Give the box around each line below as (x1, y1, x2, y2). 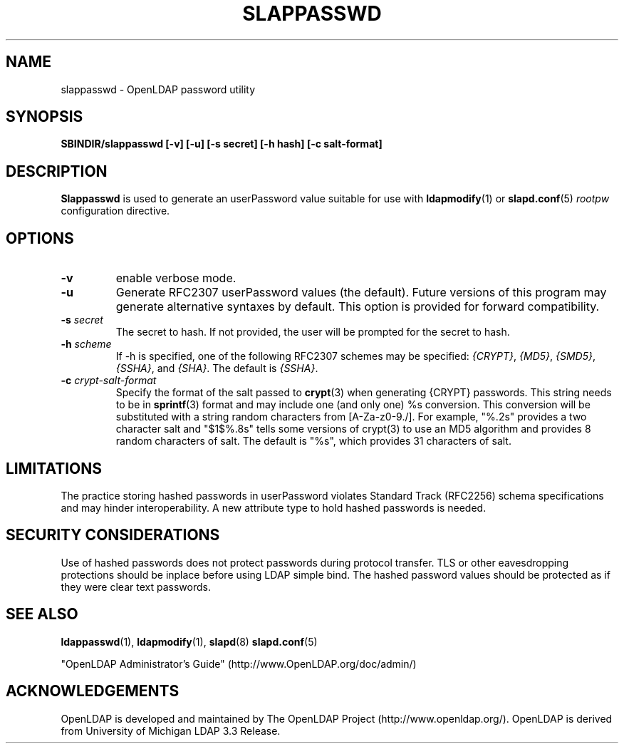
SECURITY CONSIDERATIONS (6, 526, 220, 544)
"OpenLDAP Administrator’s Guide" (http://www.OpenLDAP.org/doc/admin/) (61, 657, 417, 670)
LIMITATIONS (6, 459, 103, 477)
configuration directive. (61, 205, 170, 217)
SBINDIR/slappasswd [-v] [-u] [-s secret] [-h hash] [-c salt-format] (61, 138, 383, 150)
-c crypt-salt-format (61, 374, 157, 387)
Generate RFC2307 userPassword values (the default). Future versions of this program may (115, 285, 607, 300)
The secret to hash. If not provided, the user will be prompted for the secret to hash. (115, 326, 510, 339)
